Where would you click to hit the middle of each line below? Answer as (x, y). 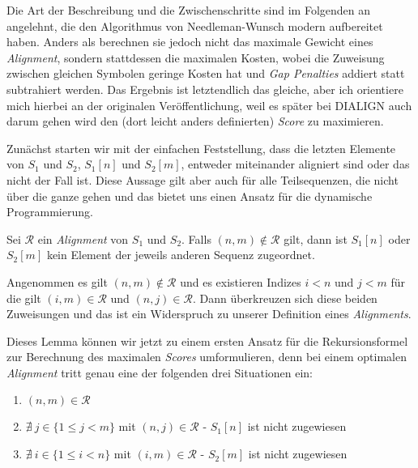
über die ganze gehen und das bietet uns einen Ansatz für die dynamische (190, 196)
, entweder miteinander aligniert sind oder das (295, 164)
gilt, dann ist (316, 238)
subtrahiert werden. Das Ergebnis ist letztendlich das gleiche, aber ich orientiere (205, 89)
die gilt (24, 298)
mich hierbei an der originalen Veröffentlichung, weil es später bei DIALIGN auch (209, 105)
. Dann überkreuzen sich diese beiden (285, 298)
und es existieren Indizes (241, 281)
